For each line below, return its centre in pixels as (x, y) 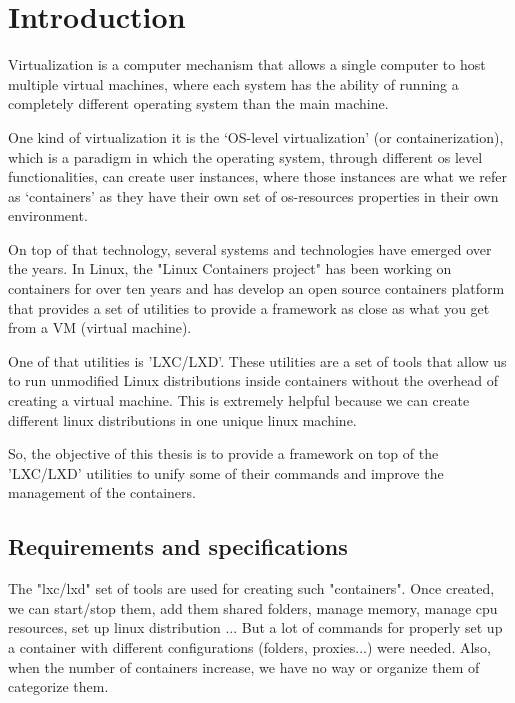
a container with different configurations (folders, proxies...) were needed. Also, (249, 646)
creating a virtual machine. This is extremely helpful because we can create (239, 400)
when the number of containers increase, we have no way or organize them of (244, 666)
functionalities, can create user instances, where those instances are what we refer (257, 176)
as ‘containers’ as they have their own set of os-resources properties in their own (253, 195)
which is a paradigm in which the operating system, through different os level (245, 156)
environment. (48, 215)
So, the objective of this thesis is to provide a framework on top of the (223, 453)
